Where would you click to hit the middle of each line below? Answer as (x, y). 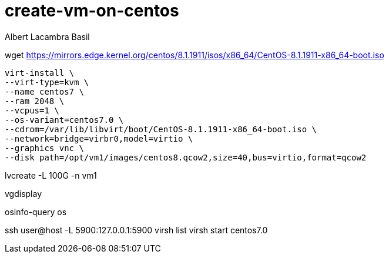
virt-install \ (40, 73)
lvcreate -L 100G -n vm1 (51, 175)
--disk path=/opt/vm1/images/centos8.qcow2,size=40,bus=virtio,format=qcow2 (186, 157)
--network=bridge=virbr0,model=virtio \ (99, 138)
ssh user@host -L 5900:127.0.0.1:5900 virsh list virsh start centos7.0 (136, 230)
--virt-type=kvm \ (47, 82)
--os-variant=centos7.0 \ (64, 120)
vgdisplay (24, 193)
